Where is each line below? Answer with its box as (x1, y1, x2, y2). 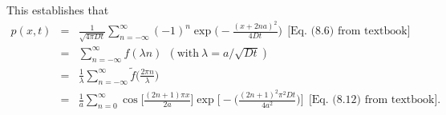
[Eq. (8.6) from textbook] (287, 26, 411, 38)
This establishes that (6, 2, 109, 18)
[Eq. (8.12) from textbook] (308, 94, 438, 106)
